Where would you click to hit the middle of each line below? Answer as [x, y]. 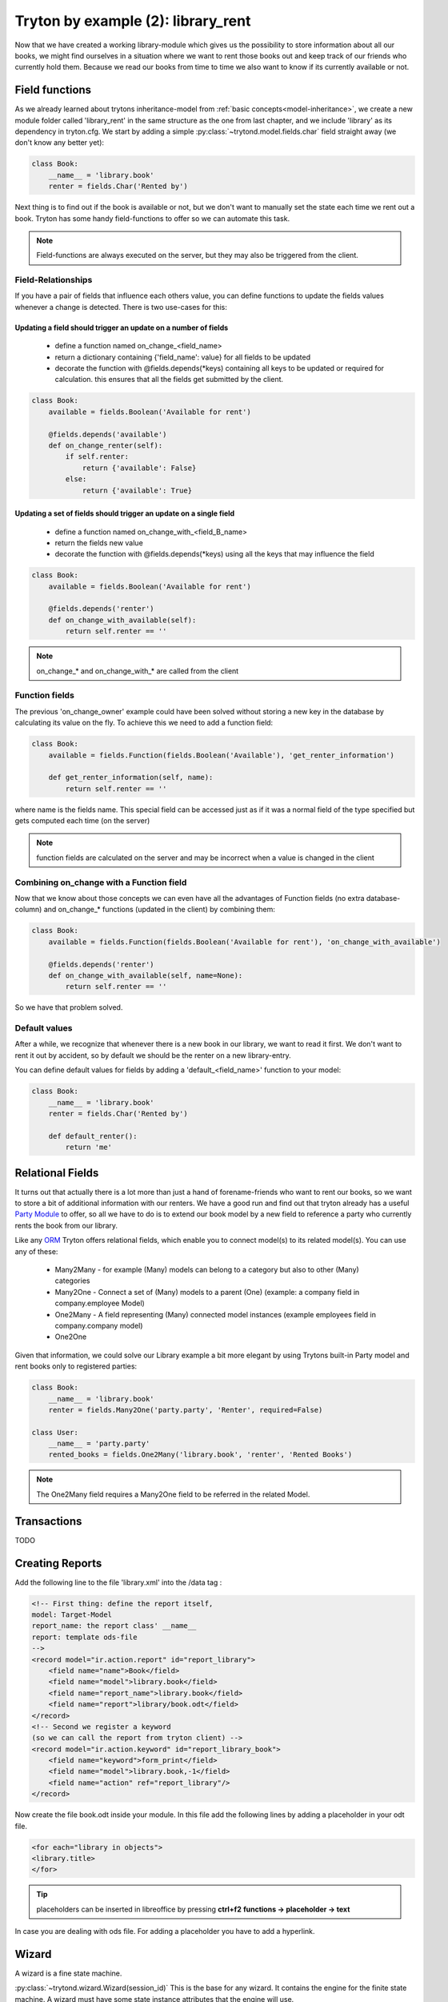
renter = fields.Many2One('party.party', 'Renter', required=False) [186, 1410]
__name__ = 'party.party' [99, 1444]
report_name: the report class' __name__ [114, 1626]
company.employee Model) [100, 1303]
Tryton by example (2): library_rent [133, 21]
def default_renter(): [93, 1136]
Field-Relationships [54, 280]
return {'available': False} [139, 468]
